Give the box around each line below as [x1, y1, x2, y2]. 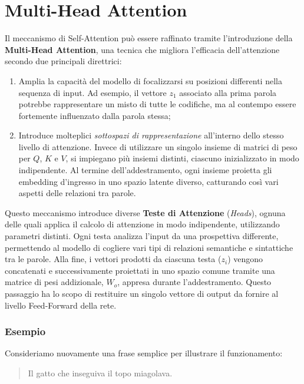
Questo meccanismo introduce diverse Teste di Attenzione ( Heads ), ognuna [5, 206, 286, 219]
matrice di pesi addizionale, [5, 276, 104, 288]
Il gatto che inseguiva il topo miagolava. [28, 367, 173, 379]
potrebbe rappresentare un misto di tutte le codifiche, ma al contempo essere [18, 98, 296, 110]
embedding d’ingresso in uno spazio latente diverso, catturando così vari [18, 175, 279, 187]
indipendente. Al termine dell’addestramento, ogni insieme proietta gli [18, 164, 272, 176]
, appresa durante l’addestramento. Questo [117, 276, 272, 288]
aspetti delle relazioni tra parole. [18, 187, 136, 199]
